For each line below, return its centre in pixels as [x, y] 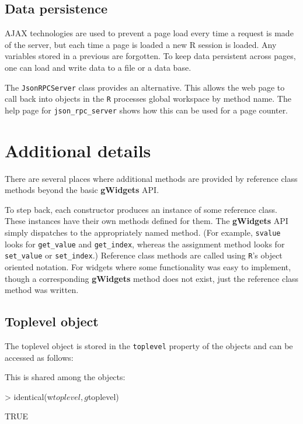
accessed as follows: [39, 357]
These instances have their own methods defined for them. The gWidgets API [147, 221]
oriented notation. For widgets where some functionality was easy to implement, [148, 267]
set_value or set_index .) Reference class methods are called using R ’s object [144, 255]
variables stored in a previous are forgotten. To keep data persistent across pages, [150, 56]
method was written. [42, 290]
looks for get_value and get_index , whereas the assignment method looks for [145, 244]
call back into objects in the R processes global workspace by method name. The [148, 99]
